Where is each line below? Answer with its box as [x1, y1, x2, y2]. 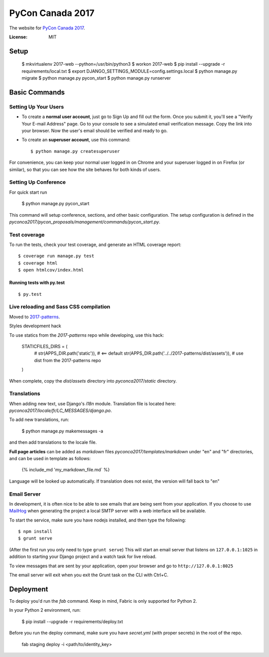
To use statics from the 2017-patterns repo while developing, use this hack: [9, 332, 164, 338]
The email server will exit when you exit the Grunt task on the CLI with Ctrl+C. [9, 572, 169, 578]
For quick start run [9, 189, 47, 195]
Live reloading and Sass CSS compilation [9, 303, 111, 310]
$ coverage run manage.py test [18, 253, 95, 259]
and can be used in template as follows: [9, 456, 91, 461]
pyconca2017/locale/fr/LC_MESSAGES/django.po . [9, 407, 112, 413]
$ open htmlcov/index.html [18, 267, 84, 273]
